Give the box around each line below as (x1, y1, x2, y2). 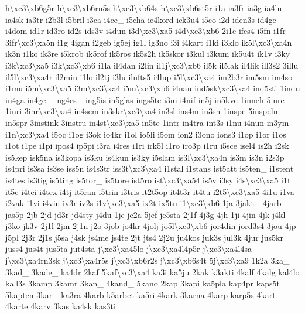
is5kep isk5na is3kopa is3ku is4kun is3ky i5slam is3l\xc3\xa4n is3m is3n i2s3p (5, 151, 285, 163)
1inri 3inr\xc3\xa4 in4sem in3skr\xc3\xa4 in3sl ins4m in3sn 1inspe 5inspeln (5, 105, 278, 117)
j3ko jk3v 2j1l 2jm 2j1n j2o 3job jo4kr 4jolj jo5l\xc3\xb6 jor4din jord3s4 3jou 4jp (5, 220, 296, 232)
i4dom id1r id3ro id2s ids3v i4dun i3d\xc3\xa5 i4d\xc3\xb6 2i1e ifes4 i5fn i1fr (5, 25, 286, 37)
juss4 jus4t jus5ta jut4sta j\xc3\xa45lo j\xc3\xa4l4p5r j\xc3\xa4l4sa (5, 243, 252, 255)
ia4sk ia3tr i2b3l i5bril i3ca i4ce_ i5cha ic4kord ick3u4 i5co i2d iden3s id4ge (5, 13, 276, 25)
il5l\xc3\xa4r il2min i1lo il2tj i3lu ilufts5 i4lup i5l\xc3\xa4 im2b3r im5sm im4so (5, 70, 293, 83)
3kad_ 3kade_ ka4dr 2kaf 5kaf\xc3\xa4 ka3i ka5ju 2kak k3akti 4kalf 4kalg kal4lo (5, 265, 300, 278)
